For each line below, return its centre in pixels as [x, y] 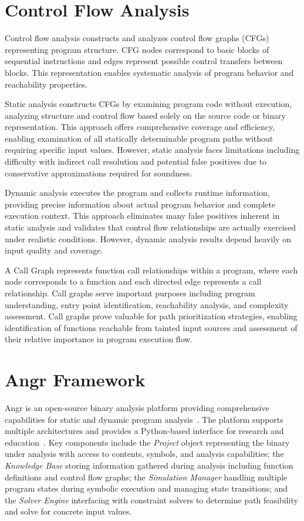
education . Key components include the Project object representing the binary [147, 442]
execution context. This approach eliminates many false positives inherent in [142, 216]
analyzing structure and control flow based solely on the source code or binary [145, 115]
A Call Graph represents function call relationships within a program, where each [151, 270]
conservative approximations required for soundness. [99, 173]
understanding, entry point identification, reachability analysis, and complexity [147, 304]
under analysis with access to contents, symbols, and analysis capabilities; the [144, 454]
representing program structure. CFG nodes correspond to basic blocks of [137, 49]
